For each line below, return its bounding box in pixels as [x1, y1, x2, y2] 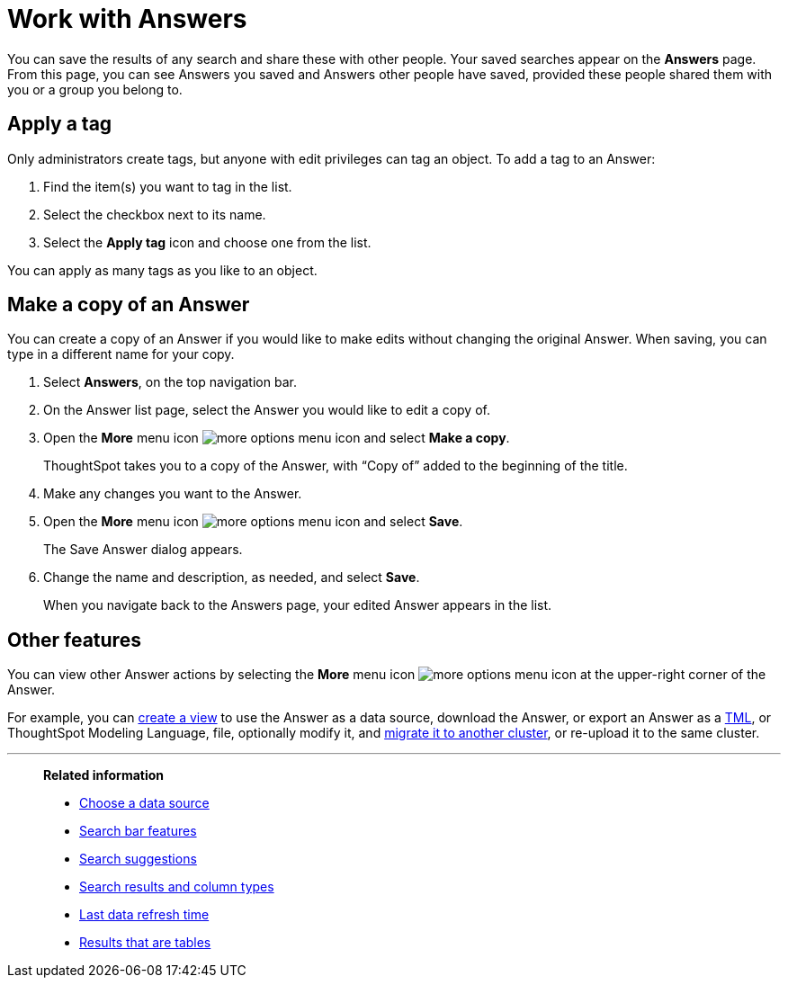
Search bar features [79, 823, 197, 839]
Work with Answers [7, 4, 247, 34]
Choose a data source [79, 795, 210, 811]
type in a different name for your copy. [7, 346, 235, 363]
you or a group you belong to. [7, 81, 183, 97]
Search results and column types [79, 879, 274, 895]
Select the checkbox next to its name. [43, 206, 266, 222]
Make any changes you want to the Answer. [43, 486, 302, 502]
